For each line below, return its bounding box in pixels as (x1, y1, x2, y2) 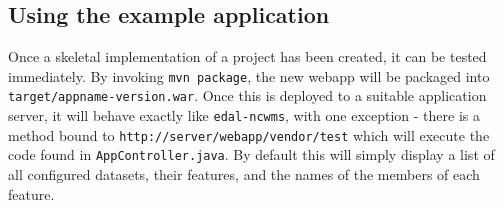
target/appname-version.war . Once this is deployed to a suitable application (8, 85, 487, 106)
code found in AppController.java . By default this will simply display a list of (8, 144, 495, 165)
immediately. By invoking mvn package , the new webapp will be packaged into (8, 65, 490, 86)
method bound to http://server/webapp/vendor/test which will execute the (8, 124, 490, 145)
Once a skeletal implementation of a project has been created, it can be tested (8, 46, 487, 67)
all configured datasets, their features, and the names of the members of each (8, 164, 480, 185)
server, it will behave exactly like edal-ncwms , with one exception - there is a (8, 105, 480, 126)
